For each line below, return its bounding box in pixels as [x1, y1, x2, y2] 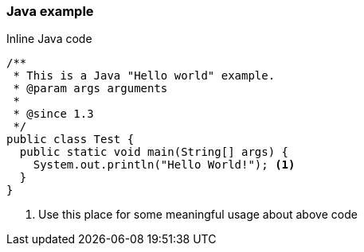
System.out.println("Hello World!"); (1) [33, 158, 296, 172]
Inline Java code [6, 32, 92, 46]
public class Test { [6, 133, 135, 146]
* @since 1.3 [13, 107, 94, 121]
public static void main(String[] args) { [19, 145, 289, 159]
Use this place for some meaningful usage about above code [38, 207, 358, 222]
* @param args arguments [13, 82, 168, 95]
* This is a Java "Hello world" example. [13, 69, 276, 83]
